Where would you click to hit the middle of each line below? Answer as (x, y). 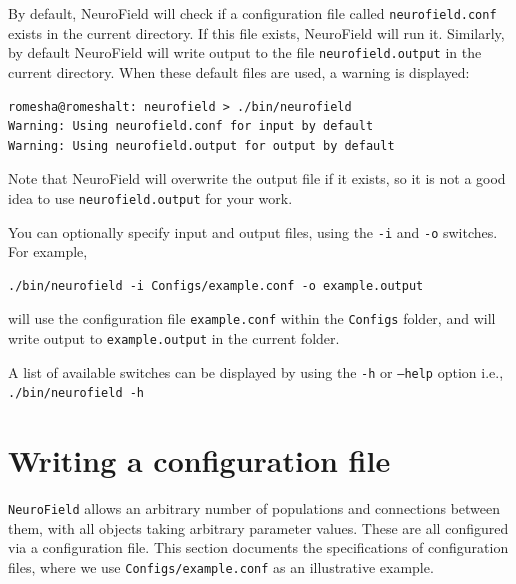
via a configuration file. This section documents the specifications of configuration (258, 547)
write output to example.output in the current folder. (174, 338)
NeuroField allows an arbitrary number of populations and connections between (254, 508)
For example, (48, 251)
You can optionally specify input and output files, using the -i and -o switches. (253, 231)
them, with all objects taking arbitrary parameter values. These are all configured (258, 527)
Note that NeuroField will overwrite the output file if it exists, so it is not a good (257, 178)
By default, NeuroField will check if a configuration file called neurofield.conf (252, 13)
